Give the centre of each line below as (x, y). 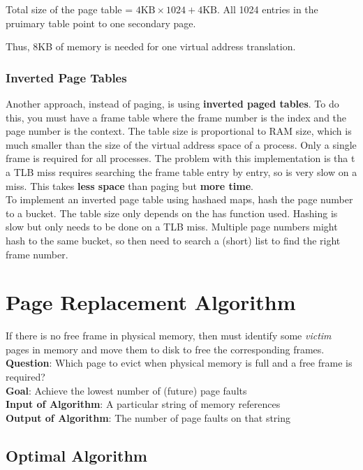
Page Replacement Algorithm (151, 302)
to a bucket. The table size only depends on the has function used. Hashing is (172, 213)
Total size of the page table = (69, 9)
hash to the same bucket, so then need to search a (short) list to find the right (173, 240)
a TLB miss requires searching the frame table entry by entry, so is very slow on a (181, 171)
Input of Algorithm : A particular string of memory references (143, 404)
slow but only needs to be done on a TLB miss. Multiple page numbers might (172, 227)
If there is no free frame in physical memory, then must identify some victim (169, 336)
